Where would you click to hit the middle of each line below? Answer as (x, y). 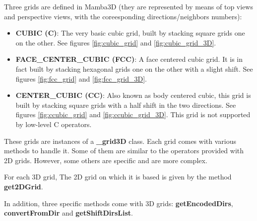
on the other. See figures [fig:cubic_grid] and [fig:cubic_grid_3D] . (116, 42)
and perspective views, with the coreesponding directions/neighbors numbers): (123, 16)
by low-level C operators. (54, 124)
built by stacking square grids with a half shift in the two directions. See (126, 105)
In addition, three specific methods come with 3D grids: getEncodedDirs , (119, 203)
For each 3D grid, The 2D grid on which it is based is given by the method (118, 177)
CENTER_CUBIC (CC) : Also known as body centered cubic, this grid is (133, 95)
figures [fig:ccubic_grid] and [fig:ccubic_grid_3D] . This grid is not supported (133, 114)
